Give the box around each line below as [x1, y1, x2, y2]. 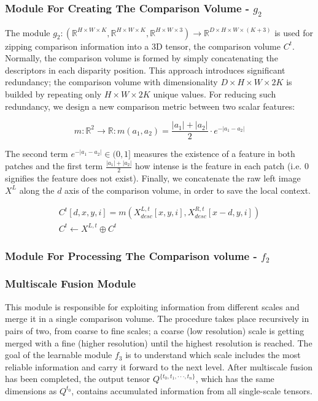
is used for [274, 26, 314, 39]
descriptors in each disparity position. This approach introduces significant [5, 63, 285, 76]
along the [19, 183, 55, 196]
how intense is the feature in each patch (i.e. [135, 159, 302, 172]
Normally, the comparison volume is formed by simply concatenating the [5, 52, 278, 64]
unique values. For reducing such [153, 87, 276, 100]
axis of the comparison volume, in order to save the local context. [64, 183, 311, 196]
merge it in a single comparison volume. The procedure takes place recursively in [5, 312, 309, 325]
